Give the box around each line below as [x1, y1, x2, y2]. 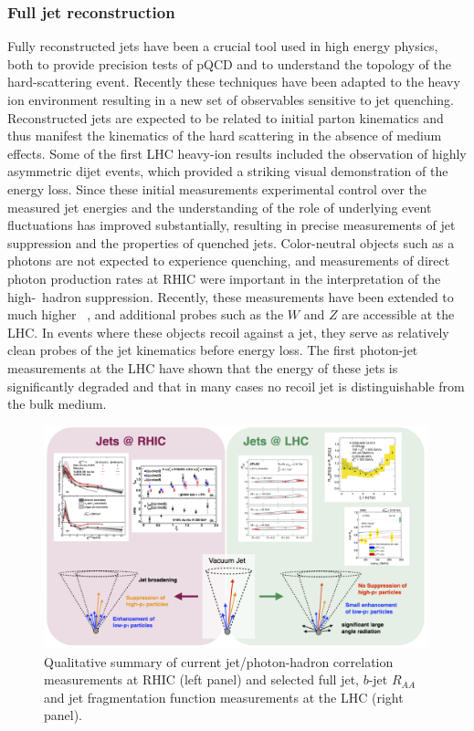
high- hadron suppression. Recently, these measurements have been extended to [7, 287, 454, 306]
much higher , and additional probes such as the [7, 305, 284, 324]
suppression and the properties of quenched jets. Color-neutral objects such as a [7, 233, 455, 252]
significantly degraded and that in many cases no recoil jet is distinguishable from [7, 376, 465, 395]
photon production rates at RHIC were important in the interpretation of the [7, 268, 441, 287]
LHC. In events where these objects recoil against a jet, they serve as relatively [7, 322, 449, 341]
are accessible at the [342, 305, 455, 324]
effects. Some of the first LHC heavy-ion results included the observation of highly [7, 143, 467, 162]
